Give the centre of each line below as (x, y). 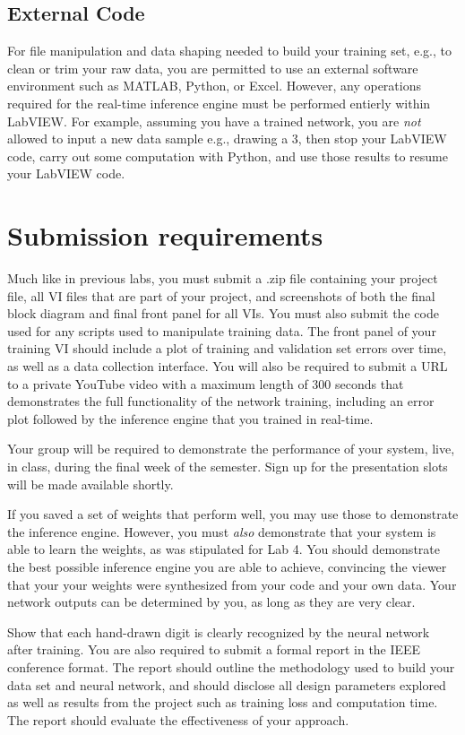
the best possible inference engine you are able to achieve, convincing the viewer (227, 566)
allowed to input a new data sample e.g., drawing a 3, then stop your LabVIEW (227, 138)
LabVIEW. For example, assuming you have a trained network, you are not (214, 121)
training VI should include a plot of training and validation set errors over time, (227, 348)
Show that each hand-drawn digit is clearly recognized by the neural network (219, 631)
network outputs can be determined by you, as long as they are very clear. (211, 602)
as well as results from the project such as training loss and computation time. (223, 702)
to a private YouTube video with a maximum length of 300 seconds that (206, 383)
